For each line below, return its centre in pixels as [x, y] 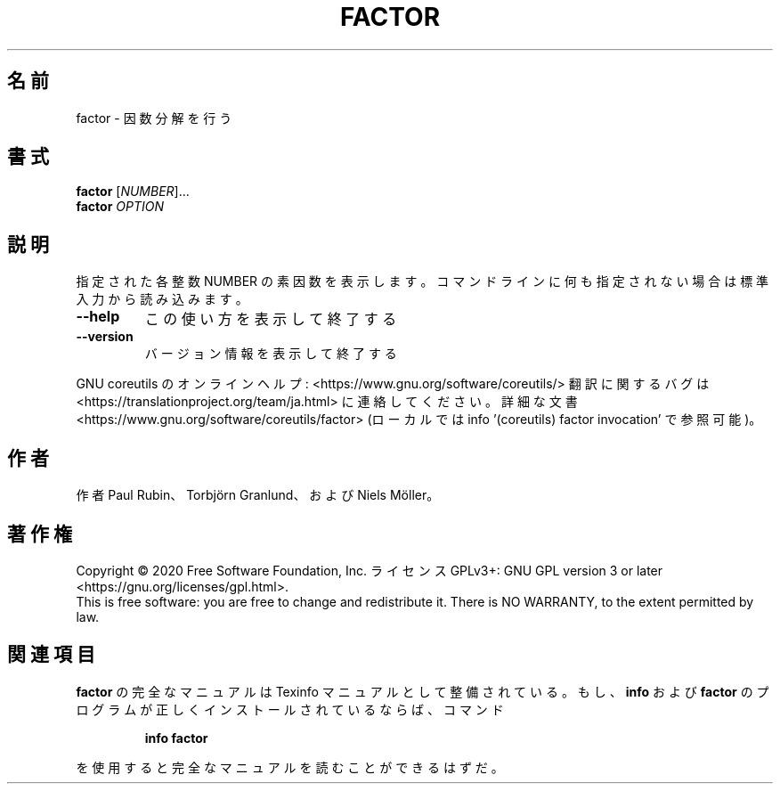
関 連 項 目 [51, 655]
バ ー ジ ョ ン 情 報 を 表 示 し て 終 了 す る [271, 354]
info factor [176, 738]
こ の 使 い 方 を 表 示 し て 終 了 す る [271, 319]
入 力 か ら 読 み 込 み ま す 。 [162, 299]
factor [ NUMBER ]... [133, 192]
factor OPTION [120, 207]
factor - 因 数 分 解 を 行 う [154, 118]
